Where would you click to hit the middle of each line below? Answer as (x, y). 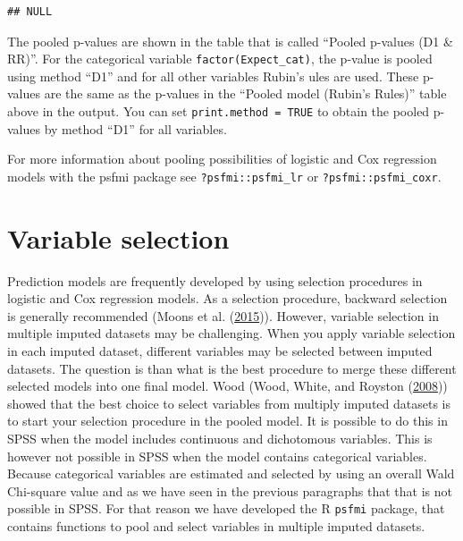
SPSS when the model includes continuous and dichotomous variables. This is (220, 438)
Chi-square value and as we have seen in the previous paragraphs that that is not (230, 490)
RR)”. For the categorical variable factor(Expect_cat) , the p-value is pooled (220, 59)
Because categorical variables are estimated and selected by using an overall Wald (231, 473)
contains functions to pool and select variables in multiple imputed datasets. (216, 526)
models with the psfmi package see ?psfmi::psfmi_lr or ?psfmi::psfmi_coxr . (224, 176)
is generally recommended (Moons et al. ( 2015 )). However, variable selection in (223, 315)
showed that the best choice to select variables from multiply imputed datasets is (229, 403)
